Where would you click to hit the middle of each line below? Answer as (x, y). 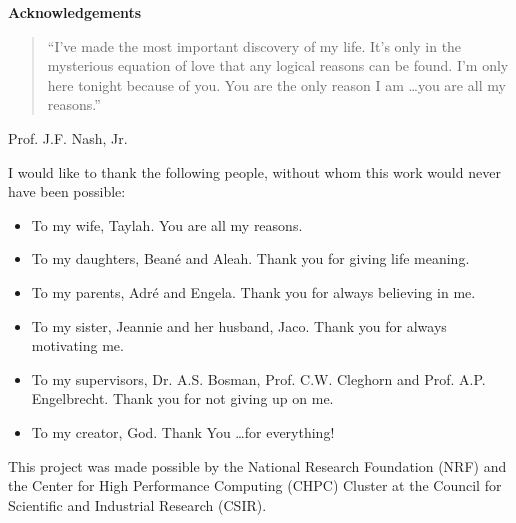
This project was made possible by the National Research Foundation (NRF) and (257, 465)
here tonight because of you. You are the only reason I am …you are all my (276, 84)
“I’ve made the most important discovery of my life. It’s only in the (254, 45)
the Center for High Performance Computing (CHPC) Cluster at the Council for (255, 485)
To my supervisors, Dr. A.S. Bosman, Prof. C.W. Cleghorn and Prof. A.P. (258, 378)
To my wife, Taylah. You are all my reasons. (167, 224)
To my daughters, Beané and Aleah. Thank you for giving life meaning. (250, 258)
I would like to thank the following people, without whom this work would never (254, 171)
